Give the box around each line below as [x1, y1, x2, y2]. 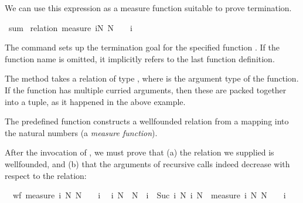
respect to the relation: [5, 169, 87, 181]
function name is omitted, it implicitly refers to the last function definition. [5, 52, 275, 65]
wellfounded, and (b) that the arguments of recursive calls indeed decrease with [5, 157, 290, 170]
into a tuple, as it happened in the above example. [5, 95, 186, 107]
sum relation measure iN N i [8, 21, 133, 33]
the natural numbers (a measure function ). [5, 126, 158, 138]
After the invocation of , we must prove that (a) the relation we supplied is [5, 146, 274, 158]
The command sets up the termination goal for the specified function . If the [5, 41, 280, 53]
